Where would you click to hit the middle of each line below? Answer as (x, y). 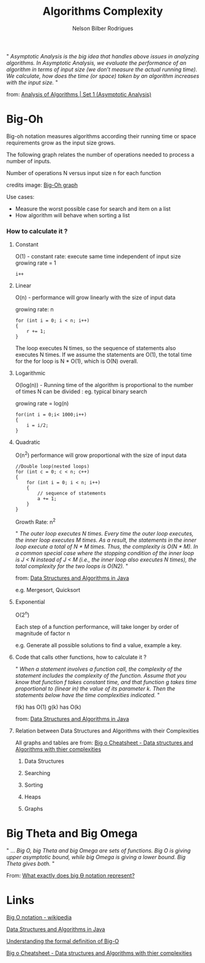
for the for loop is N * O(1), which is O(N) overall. (77, 361)
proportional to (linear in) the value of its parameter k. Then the (95, 688)
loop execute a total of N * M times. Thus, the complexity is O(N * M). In (107, 547)
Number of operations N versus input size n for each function (84, 173)
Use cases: (20, 197)
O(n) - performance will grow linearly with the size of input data (95, 298)
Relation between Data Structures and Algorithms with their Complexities (107, 731)
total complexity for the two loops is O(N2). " (72, 566)
